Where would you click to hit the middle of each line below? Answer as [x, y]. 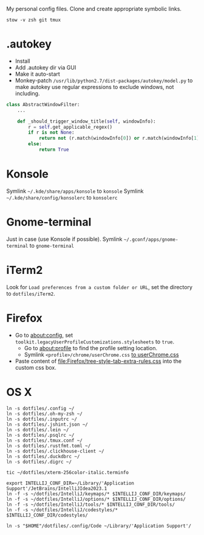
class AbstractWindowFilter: [43, 104]
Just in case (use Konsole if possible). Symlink [64, 239]
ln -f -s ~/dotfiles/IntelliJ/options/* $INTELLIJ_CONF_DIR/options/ [96, 499]
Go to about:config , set [44, 335]
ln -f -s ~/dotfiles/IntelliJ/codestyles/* [62, 510]
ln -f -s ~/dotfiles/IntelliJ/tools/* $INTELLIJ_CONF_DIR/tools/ [90, 504]
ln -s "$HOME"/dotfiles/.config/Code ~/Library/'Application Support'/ [99, 526]
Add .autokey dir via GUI [46, 67]
